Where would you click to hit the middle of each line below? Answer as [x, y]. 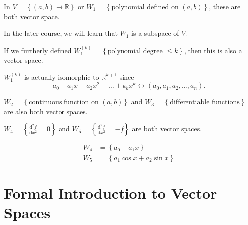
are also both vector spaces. [46, 111]
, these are [225, 6]
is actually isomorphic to [62, 77]
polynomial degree [135, 51]
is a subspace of [155, 33]
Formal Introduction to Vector [111, 192]
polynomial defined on [145, 7]
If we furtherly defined [38, 50]
